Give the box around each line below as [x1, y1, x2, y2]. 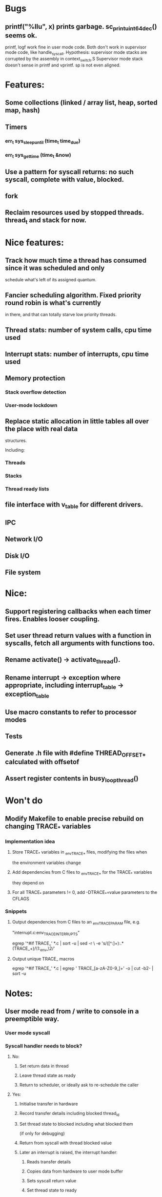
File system [5, 568, 41, 577]
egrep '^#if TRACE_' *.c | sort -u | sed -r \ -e [12, 940, 101, 946]
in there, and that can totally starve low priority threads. [5, 312, 117, 317]
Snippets [5, 908, 27, 915]
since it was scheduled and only [5, 264, 105, 273]
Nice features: [5, 237, 64, 248]
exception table [5, 690, 50, 700]
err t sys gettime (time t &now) [5, 151, 72, 159]
